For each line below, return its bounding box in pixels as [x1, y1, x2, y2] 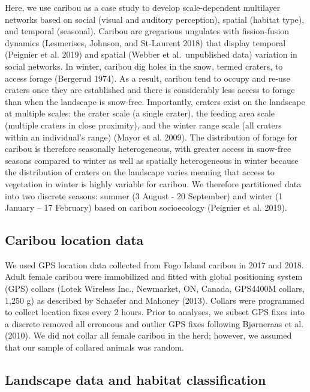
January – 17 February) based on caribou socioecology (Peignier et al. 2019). [5, 201, 287, 214]
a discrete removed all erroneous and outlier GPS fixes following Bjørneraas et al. [5, 317, 304, 330]
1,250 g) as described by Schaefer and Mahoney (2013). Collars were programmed [5, 294, 305, 306]
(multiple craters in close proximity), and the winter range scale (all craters [5, 118, 282, 131]
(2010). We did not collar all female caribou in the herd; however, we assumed [5, 329, 292, 342]
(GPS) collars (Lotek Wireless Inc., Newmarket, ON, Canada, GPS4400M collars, [5, 282, 305, 295]
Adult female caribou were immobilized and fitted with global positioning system [5, 270, 303, 283]
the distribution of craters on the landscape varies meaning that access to [5, 166, 275, 178]
